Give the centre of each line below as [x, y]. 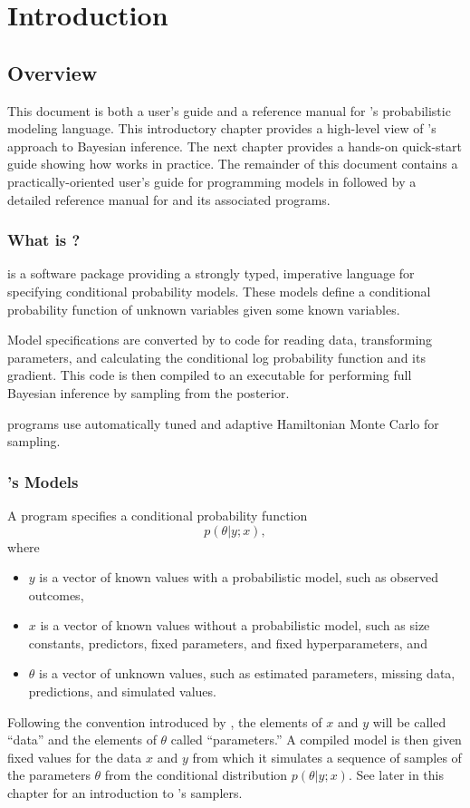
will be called [409, 721]
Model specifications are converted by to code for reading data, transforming [220, 340]
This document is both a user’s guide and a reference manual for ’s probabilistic [229, 110]
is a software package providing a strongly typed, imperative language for [211, 273]
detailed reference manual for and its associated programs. [169, 199]
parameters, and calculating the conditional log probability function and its [216, 357]
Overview [53, 72]
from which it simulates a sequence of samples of [327, 757]
